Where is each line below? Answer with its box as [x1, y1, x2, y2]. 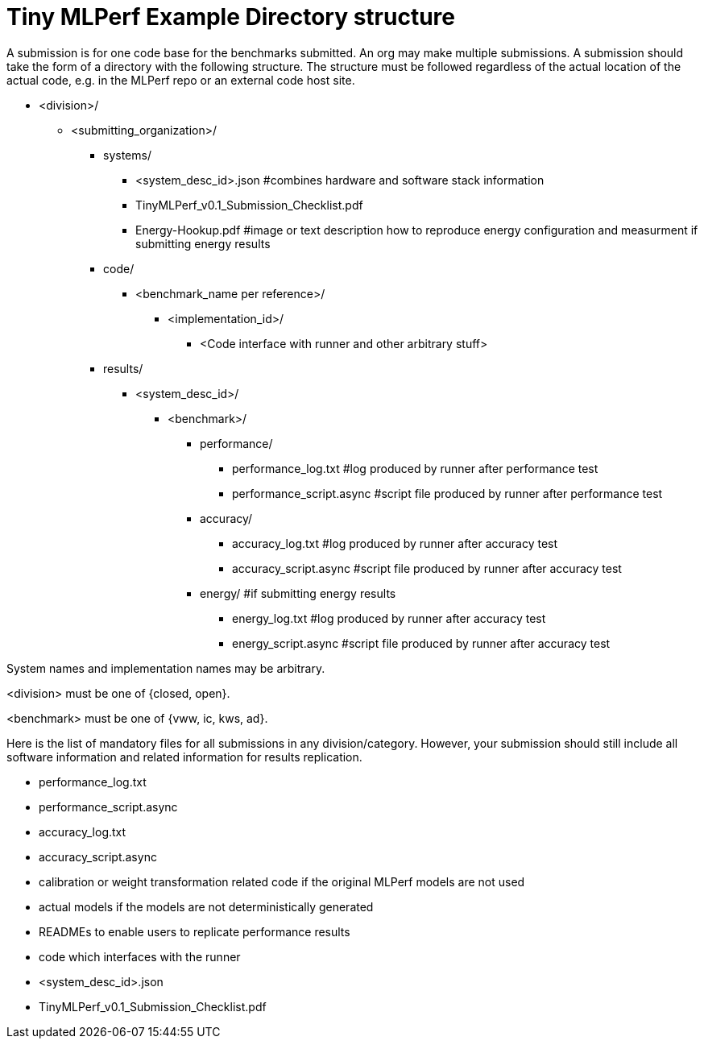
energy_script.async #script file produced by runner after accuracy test [232, 636, 611, 650]
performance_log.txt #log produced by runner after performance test [232, 461, 598, 475]
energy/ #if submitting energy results [200, 586, 396, 600]
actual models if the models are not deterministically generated [39, 899, 374, 914]
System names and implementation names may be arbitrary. [6, 661, 325, 675]
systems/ [103, 147, 151, 162]
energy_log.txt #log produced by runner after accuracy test [232, 611, 546, 625]
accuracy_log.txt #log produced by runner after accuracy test [232, 536, 558, 550]
